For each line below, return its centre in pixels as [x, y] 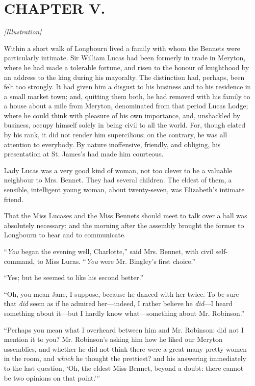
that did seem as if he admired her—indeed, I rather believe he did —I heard [118, 303]
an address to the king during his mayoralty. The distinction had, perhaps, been [124, 77]
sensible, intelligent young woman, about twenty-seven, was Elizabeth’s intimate [124, 190]
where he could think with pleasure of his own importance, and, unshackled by [122, 115]
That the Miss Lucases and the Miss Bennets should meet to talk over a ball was [126, 216]
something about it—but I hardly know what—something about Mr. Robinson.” [124, 313]
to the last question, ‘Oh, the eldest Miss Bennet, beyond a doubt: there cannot [124, 368]
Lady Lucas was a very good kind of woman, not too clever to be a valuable [118, 170]
